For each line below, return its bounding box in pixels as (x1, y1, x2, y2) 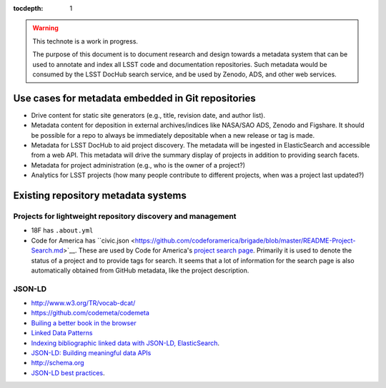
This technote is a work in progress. (32, 36, 139, 46)
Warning (32, 24, 59, 32)
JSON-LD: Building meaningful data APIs (31, 349, 152, 357)
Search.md (31, 246, 64, 255)
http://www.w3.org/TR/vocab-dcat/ (31, 299, 136, 307)
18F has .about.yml (31, 226, 94, 235)
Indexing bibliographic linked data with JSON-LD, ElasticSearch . (31, 339, 220, 347)
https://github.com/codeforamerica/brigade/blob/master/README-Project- (134, 236, 356, 245)
